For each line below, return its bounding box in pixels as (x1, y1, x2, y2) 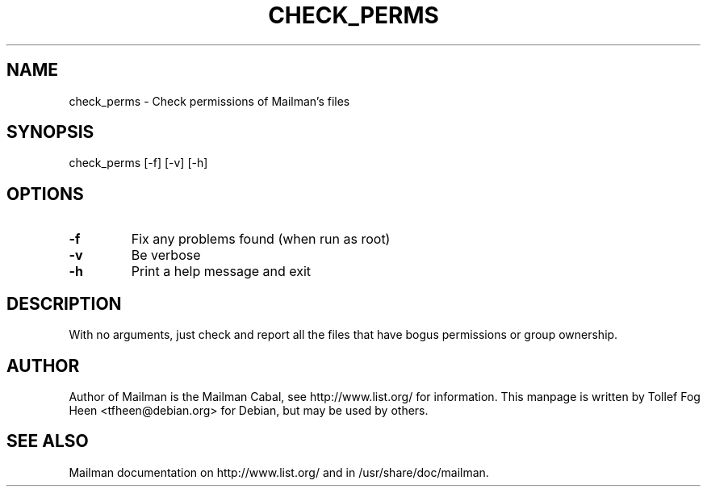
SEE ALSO (6, 431, 89, 452)
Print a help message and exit (131, 263, 312, 280)
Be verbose (131, 247, 201, 264)
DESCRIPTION (6, 293, 122, 314)
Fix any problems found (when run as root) (131, 231, 391, 248)
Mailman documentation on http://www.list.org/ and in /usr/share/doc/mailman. (69, 465, 489, 479)
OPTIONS (6, 183, 84, 204)
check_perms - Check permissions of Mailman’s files (69, 94, 350, 108)
